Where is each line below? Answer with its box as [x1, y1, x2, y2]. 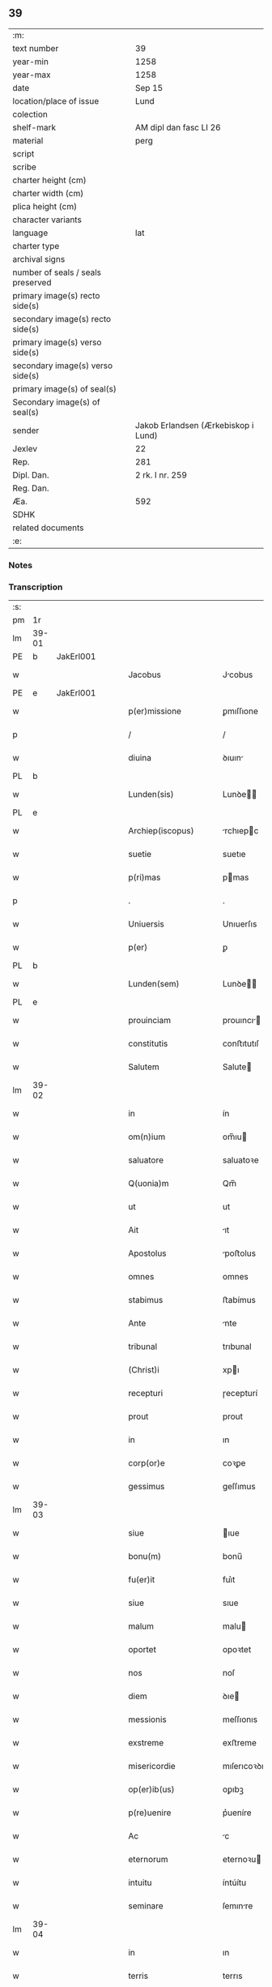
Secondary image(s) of [12, 396, 100, 408]
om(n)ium [128, 1131, 166, 1142]
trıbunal [222, 1341, 253, 1352]
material [12, 135, 44, 146]
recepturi [128, 1388, 164, 1399]
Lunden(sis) [128, 789, 174, 800]
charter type [12, 240, 60, 251]
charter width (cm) [12, 187, 84, 199]
